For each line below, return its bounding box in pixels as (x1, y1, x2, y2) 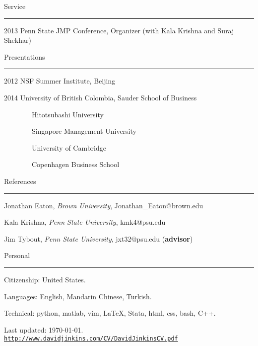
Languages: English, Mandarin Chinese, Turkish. (4, 291, 152, 301)
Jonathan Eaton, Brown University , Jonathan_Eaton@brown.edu (4, 200, 203, 210)
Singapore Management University (31, 126, 136, 136)
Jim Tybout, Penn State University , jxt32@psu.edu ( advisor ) (4, 233, 193, 244)
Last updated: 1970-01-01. (4, 324, 83, 335)
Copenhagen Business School (31, 159, 120, 170)
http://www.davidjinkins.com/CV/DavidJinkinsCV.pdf (4, 335, 178, 343)
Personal (4, 250, 30, 260)
